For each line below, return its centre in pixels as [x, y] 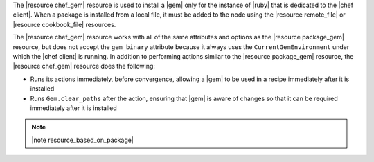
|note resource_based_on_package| [83, 140]
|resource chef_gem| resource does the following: [84, 66]
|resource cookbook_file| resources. [64, 24]
